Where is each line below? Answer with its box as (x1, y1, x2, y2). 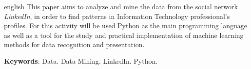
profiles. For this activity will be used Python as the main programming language (4, 20, 248, 31)
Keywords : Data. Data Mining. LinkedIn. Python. (4, 55, 158, 66)
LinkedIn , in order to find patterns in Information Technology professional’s (4, 11, 230, 21)
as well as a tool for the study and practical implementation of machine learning (4, 30, 244, 40)
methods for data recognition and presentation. (4, 39, 145, 50)
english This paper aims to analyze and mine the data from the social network (4, 1, 238, 11)
